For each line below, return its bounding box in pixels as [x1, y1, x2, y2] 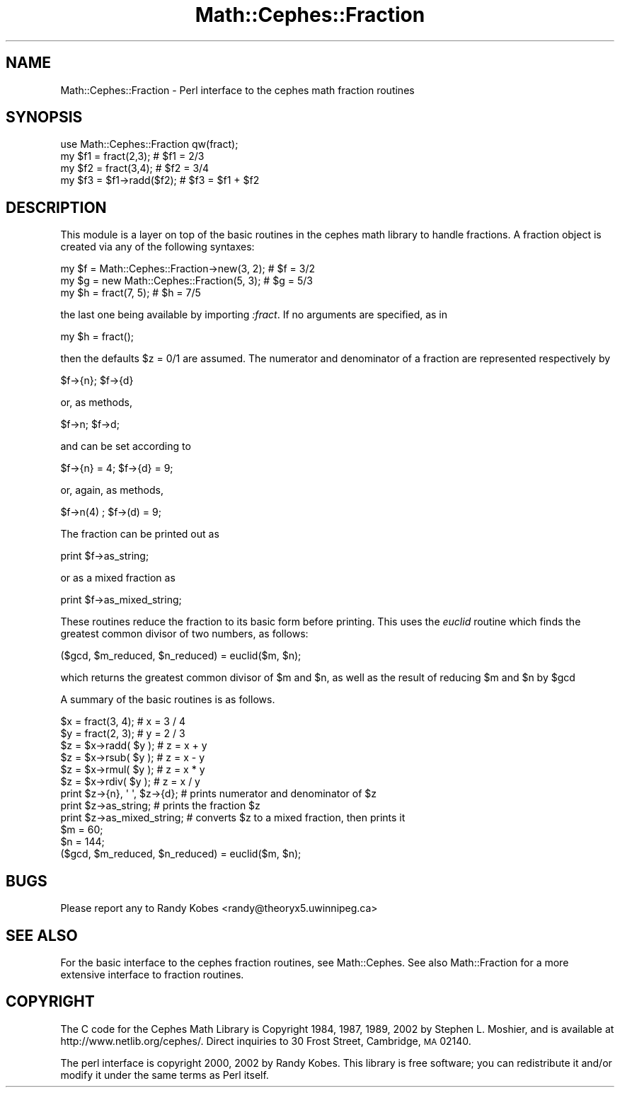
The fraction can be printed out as [60, 528, 219, 540]
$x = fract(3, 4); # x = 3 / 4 [60, 715, 185, 728]
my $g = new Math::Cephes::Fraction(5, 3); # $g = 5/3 [60, 274, 313, 287]
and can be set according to [60, 440, 191, 453]
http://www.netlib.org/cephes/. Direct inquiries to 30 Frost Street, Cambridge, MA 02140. [60, 1034, 471, 1047]
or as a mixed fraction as [60, 572, 176, 584]
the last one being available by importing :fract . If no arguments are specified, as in [60, 308, 448, 321]
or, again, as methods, [60, 484, 163, 497]
